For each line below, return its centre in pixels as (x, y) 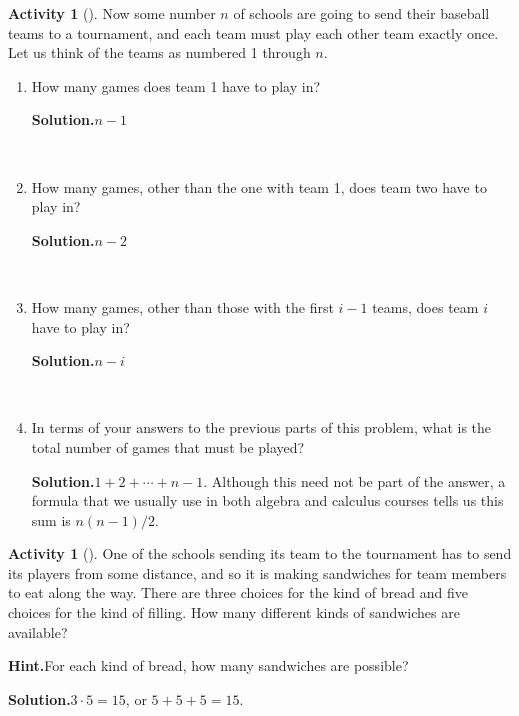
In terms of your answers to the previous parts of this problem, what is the (261, 427)
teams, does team (425, 306)
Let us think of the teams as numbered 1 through (159, 52)
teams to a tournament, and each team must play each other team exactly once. (253, 32)
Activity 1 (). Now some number (112, 13)
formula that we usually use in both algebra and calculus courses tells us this (267, 500)
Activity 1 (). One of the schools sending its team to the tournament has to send (260, 553)
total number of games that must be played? (168, 446)
